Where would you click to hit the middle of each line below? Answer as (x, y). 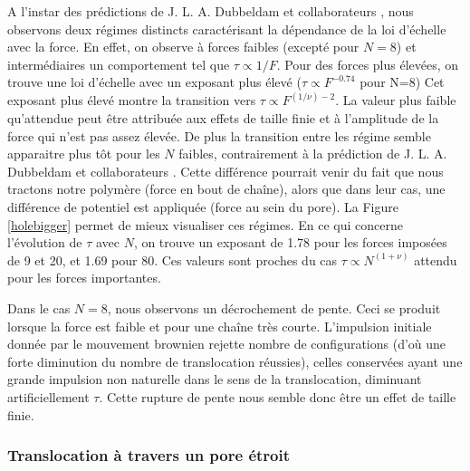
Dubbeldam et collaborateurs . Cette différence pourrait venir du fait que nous (225, 171)
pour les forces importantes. (84, 278)
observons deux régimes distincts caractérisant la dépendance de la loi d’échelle (227, 29)
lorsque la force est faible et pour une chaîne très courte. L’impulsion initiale (220, 326)
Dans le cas (39, 308)
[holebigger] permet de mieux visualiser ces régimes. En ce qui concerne (205, 224)
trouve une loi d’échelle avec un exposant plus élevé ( (154, 82)
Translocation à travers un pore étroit (149, 455)
